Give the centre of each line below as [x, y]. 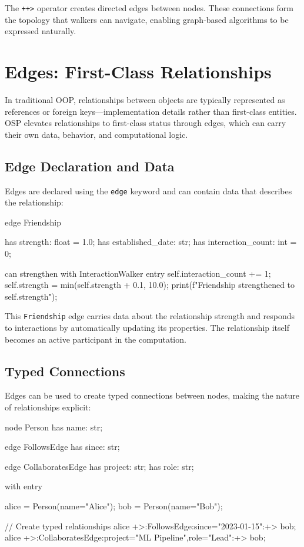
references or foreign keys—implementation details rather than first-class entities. [151, 111]
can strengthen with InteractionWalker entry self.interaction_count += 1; [138, 273]
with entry [24, 486]
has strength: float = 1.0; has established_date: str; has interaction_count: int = [151, 242]
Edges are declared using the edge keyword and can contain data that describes [148, 190]
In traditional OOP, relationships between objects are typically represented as [145, 99]
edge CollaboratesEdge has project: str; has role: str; [99, 466]
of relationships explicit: [48, 407]
